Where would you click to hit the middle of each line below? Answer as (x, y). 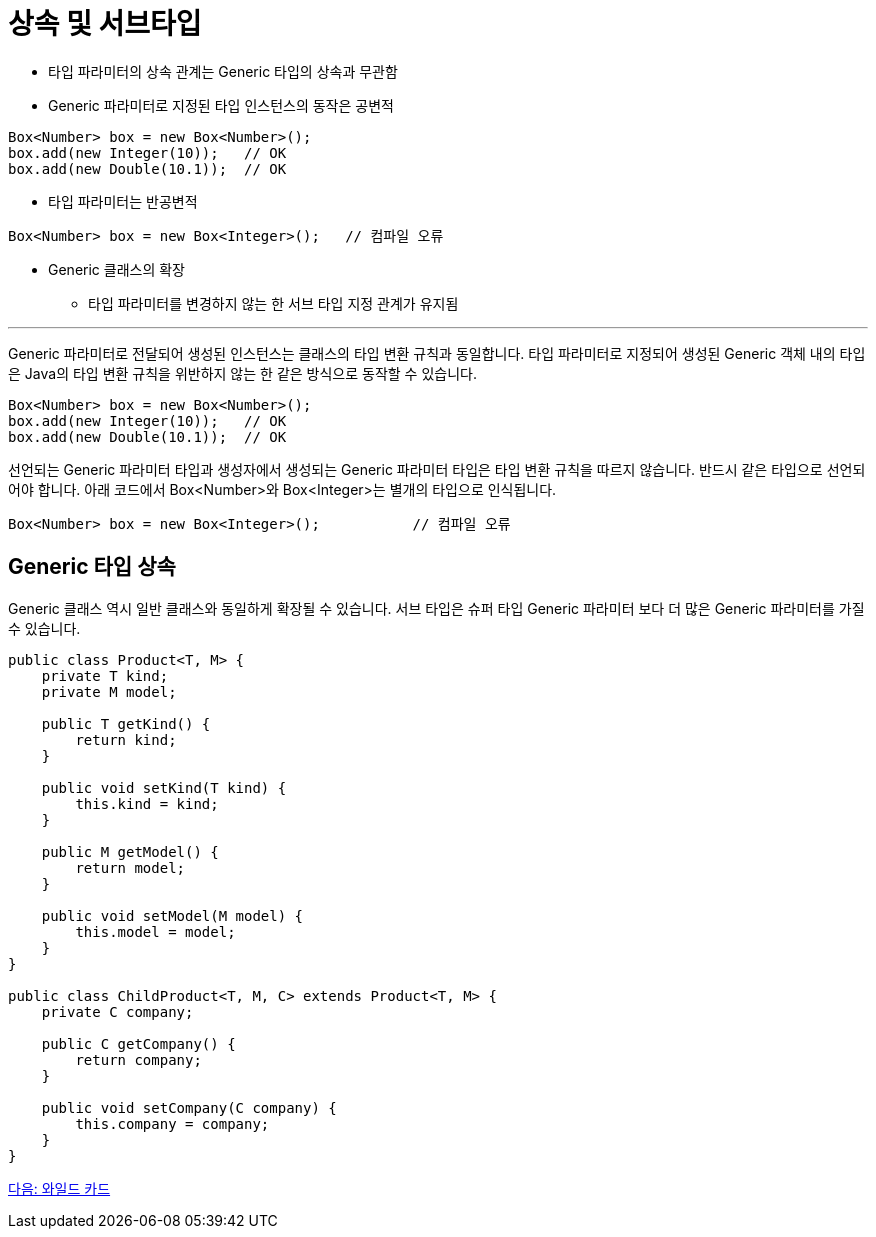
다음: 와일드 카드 (59, 1188)
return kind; (126, 739)
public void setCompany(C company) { (189, 1107)
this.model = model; (155, 931)
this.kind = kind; (147, 803)
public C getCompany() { (138, 1043)
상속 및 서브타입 (105, 24)
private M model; (109, 691)
